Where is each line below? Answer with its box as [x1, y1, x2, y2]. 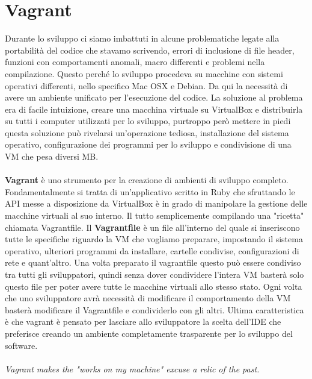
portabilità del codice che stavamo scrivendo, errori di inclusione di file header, [5, 43, 295, 56]
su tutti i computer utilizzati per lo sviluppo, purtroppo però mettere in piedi [5, 114, 291, 127]
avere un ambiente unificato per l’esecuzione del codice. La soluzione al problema [5, 91, 303, 104]
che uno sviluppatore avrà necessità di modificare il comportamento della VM [5, 292, 291, 304]
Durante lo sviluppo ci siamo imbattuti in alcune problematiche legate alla [5, 32, 280, 45]
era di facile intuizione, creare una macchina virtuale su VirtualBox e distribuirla [5, 102, 303, 115]
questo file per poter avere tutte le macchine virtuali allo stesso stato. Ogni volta [5, 280, 302, 292]
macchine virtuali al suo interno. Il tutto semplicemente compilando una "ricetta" [5, 209, 304, 222]
